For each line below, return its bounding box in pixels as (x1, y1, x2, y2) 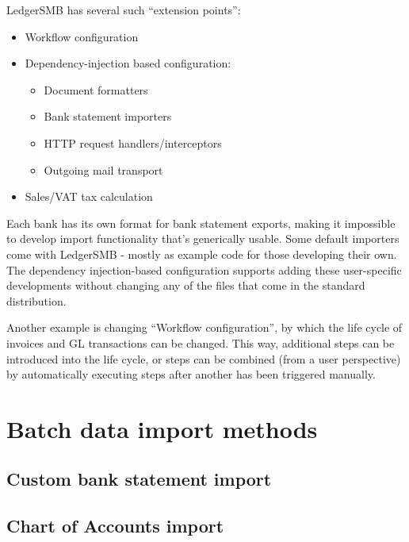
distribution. (6, 292, 67, 309)
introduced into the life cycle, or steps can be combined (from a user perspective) (6, 350, 401, 367)
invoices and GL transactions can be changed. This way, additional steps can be (6, 334, 395, 351)
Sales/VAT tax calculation (25, 188, 153, 205)
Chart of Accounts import (6, 513, 224, 538)
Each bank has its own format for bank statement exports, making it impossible (6, 214, 396, 231)
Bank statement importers (44, 108, 172, 125)
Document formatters (44, 81, 148, 98)
